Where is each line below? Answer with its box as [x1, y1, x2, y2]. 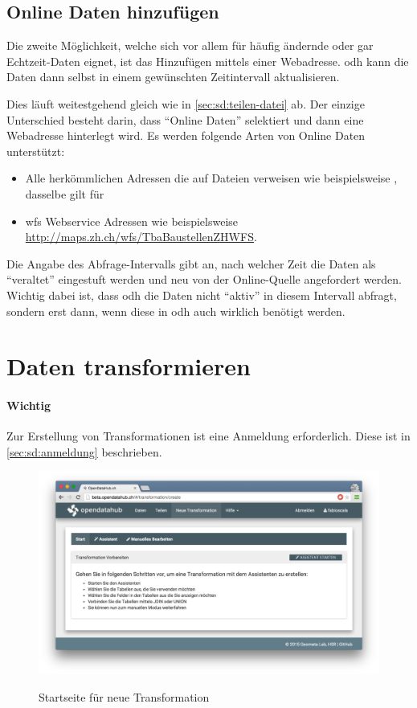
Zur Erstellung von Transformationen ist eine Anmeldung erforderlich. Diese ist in [6, 428, 411, 444]
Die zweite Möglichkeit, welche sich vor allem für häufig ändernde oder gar [6, 37, 374, 54]
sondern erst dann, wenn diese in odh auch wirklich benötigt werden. [6, 302, 345, 319]
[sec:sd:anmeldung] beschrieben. [6, 443, 162, 460]
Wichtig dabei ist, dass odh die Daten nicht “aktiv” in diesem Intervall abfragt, [6, 286, 397, 303]
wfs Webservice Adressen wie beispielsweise [25, 212, 239, 229]
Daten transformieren [6, 350, 251, 383]
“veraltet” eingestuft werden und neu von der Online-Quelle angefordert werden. [6, 271, 402, 288]
